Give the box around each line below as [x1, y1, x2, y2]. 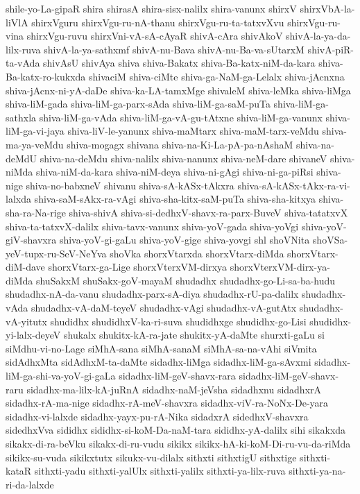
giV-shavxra [6, 232, 57, 247]
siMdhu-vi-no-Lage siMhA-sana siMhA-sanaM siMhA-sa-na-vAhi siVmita [6, 341, 317, 355]
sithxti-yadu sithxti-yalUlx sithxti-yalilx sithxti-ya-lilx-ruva [34, 463, 286, 478]
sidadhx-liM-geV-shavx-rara [119, 368, 236, 383]
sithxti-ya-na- [289, 463, 346, 478]
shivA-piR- [307, 42, 354, 56]
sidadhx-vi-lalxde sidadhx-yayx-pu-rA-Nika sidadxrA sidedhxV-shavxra [6, 409, 309, 423]
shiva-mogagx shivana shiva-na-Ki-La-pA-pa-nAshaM [67, 137, 293, 151]
